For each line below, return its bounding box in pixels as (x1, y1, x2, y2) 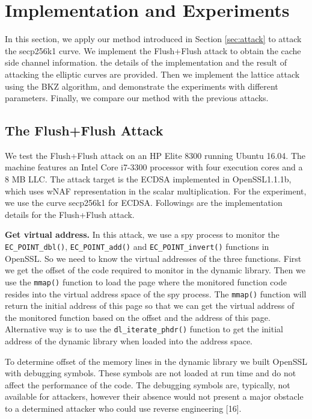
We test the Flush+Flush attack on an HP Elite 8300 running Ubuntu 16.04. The (5, 149, 306, 161)
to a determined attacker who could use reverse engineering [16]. (5, 402, 242, 415)
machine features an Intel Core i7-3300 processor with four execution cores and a (5, 161, 303, 173)
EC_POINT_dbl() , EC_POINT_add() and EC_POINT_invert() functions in (5, 240, 269, 253)
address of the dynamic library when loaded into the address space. (5, 335, 252, 347)
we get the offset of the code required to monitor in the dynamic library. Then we (5, 264, 305, 276)
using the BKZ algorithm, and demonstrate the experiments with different (5, 79, 278, 92)
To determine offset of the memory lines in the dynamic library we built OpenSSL (5, 355, 307, 367)
